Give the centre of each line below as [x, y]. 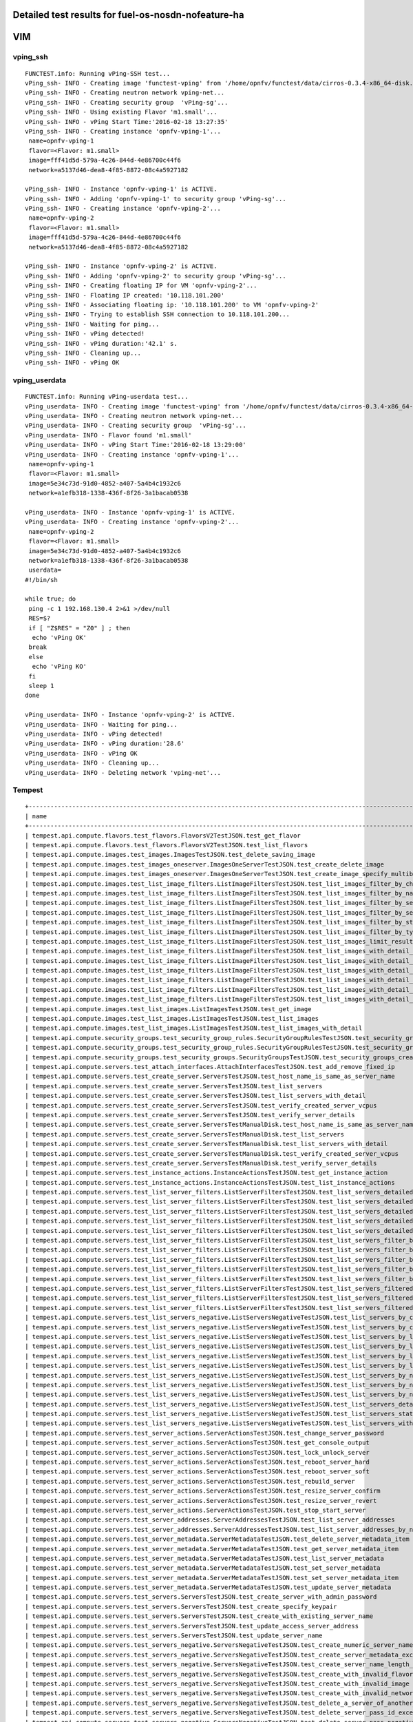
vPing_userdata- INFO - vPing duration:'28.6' [105, 744]
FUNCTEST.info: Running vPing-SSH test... [98, 73]
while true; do [51, 599]
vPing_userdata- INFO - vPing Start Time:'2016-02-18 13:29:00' [136, 445]
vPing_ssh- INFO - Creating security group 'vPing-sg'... [127, 102]
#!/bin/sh [41, 580]
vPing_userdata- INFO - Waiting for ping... [102, 724]
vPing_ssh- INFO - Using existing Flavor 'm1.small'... [121, 112]
